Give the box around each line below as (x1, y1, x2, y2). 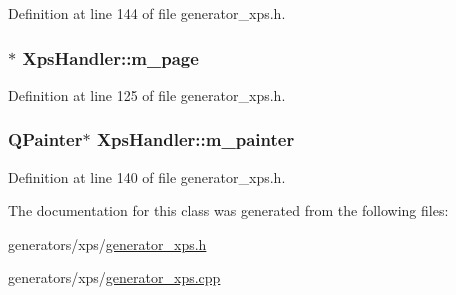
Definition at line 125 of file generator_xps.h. (8, 84, 286, 105)
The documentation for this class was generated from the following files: (8, 200, 449, 221)
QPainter (8, 127, 83, 152)
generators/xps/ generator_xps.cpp (8, 267, 221, 288)
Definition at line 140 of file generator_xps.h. (8, 166, 286, 187)
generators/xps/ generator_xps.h (8, 233, 207, 254)
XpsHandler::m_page (22, 45, 199, 70)
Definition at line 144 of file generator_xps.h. (8, 3, 286, 23)
